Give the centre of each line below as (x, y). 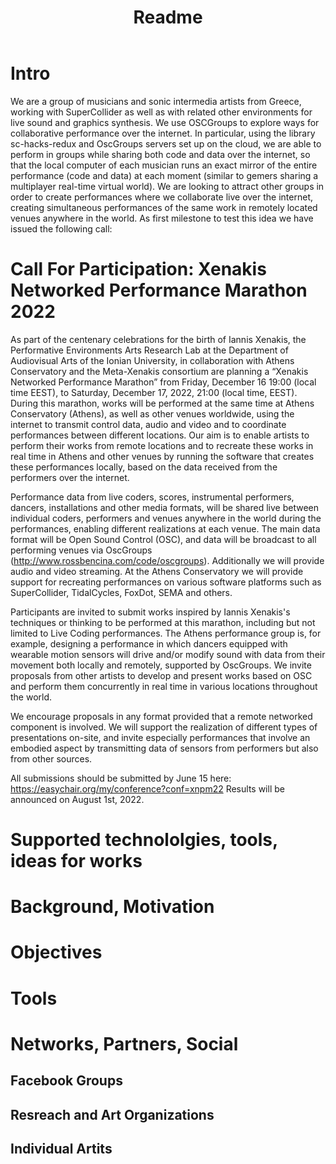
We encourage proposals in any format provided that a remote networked (161, 716)
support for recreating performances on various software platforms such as (166, 582)
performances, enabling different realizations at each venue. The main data (165, 528)
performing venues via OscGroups (81, 550)
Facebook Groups (66, 1081)
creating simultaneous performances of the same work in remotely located (164, 207)
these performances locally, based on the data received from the (144, 467)
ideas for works (76, 861)
